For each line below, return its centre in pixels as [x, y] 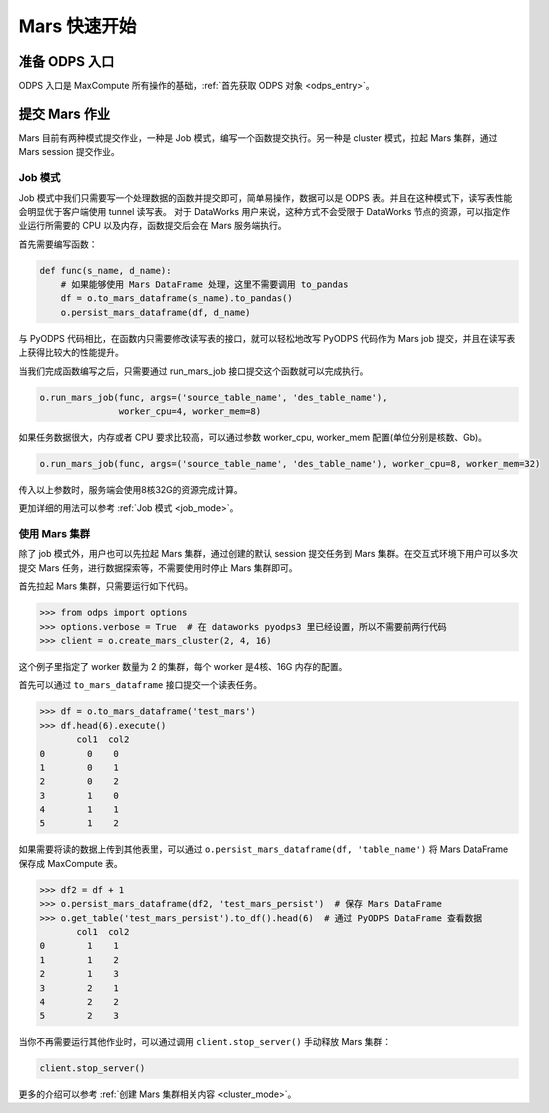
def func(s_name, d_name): [105, 270]
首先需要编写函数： [58, 244]
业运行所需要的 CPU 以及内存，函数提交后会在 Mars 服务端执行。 [152, 226]
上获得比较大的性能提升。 [71, 352]
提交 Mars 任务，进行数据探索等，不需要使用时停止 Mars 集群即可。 [158, 567]
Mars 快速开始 [77, 26]
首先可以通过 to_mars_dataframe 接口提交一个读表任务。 [140, 685]
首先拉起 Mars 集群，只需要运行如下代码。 [106, 586]
